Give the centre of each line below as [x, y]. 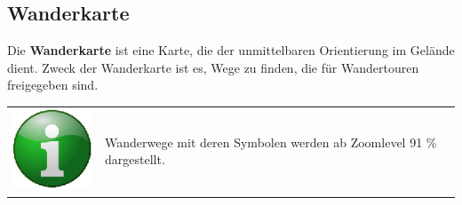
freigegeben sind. [53, 85]
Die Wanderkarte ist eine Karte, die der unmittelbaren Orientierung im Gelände [231, 50]
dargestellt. [135, 159]
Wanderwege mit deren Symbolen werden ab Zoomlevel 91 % [271, 142]
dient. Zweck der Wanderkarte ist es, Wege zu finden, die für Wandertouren [213, 67]
